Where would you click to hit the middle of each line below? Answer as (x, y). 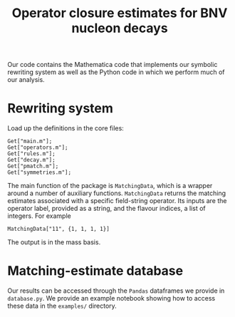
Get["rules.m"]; (31, 154)
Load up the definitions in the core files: (66, 128)
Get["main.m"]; (30, 141)
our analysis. (26, 80)
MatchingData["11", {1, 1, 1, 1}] (59, 229)
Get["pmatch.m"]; (33, 166)
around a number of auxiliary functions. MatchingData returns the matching (117, 193)
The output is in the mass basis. (54, 242)
